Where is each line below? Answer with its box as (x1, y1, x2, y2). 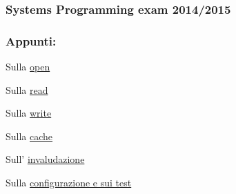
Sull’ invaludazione (6, 152, 85, 166)
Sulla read (6, 82, 48, 97)
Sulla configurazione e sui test (6, 175, 132, 190)
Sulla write (6, 106, 52, 120)
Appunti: (6, 32, 57, 49)
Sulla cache (6, 128, 53, 143)
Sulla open (6, 59, 50, 74)
